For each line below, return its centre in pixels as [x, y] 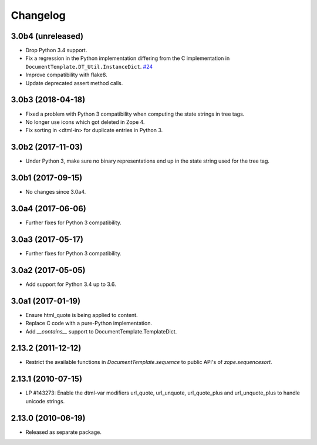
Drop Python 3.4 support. [56, 50]
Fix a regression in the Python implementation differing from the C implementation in [128, 58]
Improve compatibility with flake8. [67, 75]
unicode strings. [45, 401]
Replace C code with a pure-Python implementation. [89, 323]
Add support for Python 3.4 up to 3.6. [71, 284]
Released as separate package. [64, 432]
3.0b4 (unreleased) [47, 36]
